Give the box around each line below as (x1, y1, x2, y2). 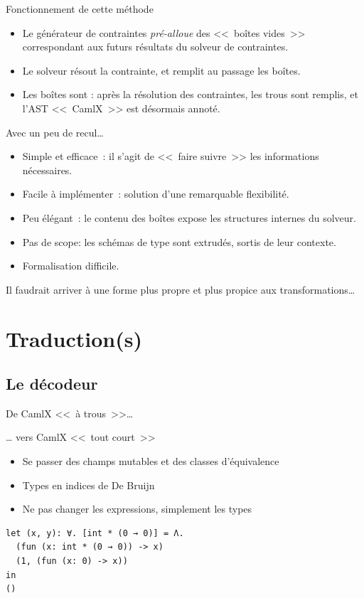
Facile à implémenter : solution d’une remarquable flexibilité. (22, 186, 289, 201)
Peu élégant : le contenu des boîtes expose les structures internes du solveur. (22, 210, 356, 225)
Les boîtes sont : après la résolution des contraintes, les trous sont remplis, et (22, 87, 358, 102)
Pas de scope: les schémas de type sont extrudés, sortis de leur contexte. (22, 234, 336, 249)
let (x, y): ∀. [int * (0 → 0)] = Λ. (6, 528, 184, 538)
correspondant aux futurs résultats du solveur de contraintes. (22, 39, 289, 54)
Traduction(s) (6, 324, 142, 353)
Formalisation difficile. (22, 258, 119, 273)
